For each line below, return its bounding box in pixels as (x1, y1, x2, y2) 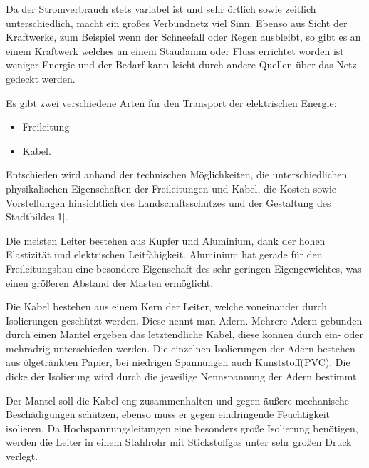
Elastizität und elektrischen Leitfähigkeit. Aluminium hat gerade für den (6, 247, 323, 262)
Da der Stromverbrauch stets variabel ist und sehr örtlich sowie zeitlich (6, 1, 316, 16)
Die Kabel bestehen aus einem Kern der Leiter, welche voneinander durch (6, 299, 328, 314)
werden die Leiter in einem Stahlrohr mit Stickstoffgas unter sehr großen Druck (6, 434, 352, 449)
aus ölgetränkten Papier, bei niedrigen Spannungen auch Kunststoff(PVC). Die (6, 355, 350, 370)
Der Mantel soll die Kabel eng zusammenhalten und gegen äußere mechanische (6, 392, 349, 407)
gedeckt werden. (6, 71, 76, 86)
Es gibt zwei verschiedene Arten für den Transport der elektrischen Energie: (6, 95, 337, 110)
